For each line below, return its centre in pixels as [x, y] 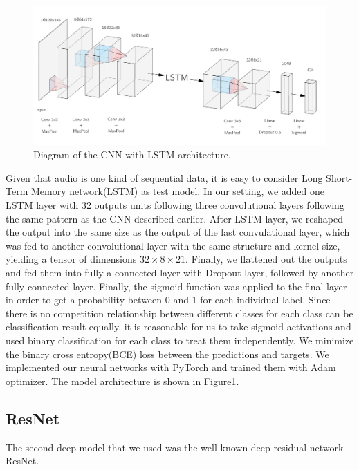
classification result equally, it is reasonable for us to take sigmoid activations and [178, 327]
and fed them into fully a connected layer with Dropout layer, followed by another [180, 272]
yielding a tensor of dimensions [71, 259]
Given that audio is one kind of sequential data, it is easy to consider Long [164, 177]
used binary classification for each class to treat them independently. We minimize [180, 340]
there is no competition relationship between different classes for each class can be [179, 313]
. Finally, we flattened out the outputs [266, 259]
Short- [339, 177]
